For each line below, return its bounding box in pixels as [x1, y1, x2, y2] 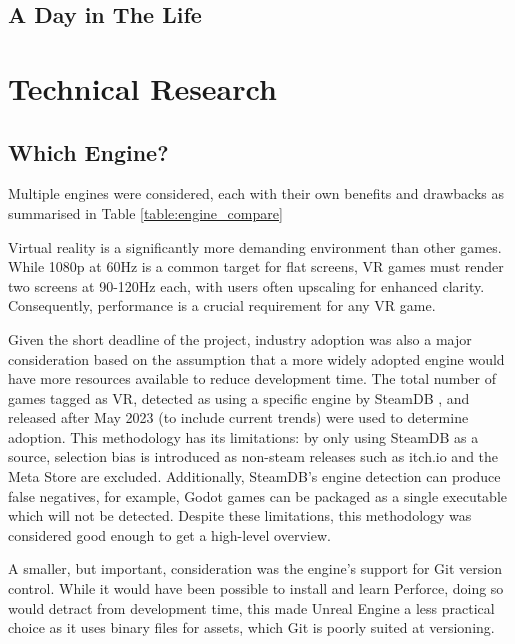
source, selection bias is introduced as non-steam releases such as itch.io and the [8, 446, 499, 467]
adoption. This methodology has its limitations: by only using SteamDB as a [8, 426, 479, 447]
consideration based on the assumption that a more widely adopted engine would [8, 348, 505, 369]
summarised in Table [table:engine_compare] [8, 202, 283, 223]
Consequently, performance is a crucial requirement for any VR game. [8, 295, 436, 316]
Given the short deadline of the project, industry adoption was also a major [8, 328, 472, 349]
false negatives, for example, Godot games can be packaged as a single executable [8, 485, 508, 506]
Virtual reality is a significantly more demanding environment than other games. [8, 236, 502, 257]
